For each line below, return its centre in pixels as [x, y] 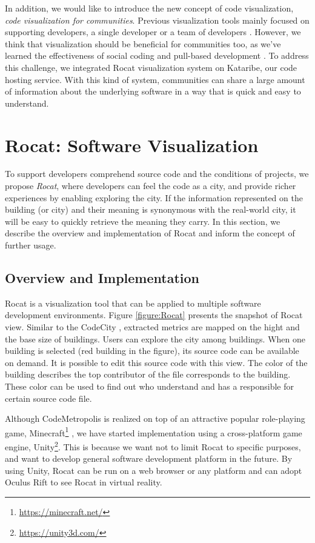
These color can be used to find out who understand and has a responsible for [150, 386]
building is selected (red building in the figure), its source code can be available [152, 351]
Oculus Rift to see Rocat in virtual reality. [84, 482]
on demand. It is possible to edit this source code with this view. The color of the [156, 362]
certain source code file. [48, 398]
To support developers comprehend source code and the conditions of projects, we [157, 174]
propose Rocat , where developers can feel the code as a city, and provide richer [151, 186]
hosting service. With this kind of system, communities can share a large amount [155, 79]
